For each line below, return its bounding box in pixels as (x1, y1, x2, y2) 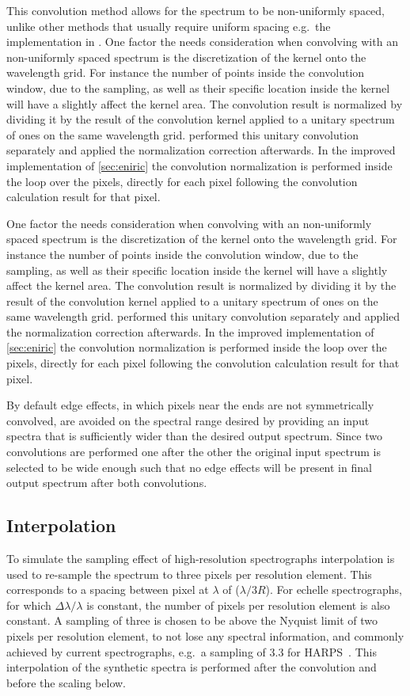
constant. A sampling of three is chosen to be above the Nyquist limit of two (6, 612, 378, 629)
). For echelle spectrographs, (265, 581, 402, 598)
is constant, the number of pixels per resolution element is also (86, 596, 390, 613)
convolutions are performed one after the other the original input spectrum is (6, 443, 382, 460)
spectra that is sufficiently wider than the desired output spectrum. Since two (6, 428, 382, 444)
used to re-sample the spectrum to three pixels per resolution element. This (6, 565, 372, 582)
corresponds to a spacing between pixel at (6, 581, 209, 598)
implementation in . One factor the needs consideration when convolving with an (6, 33, 398, 50)
